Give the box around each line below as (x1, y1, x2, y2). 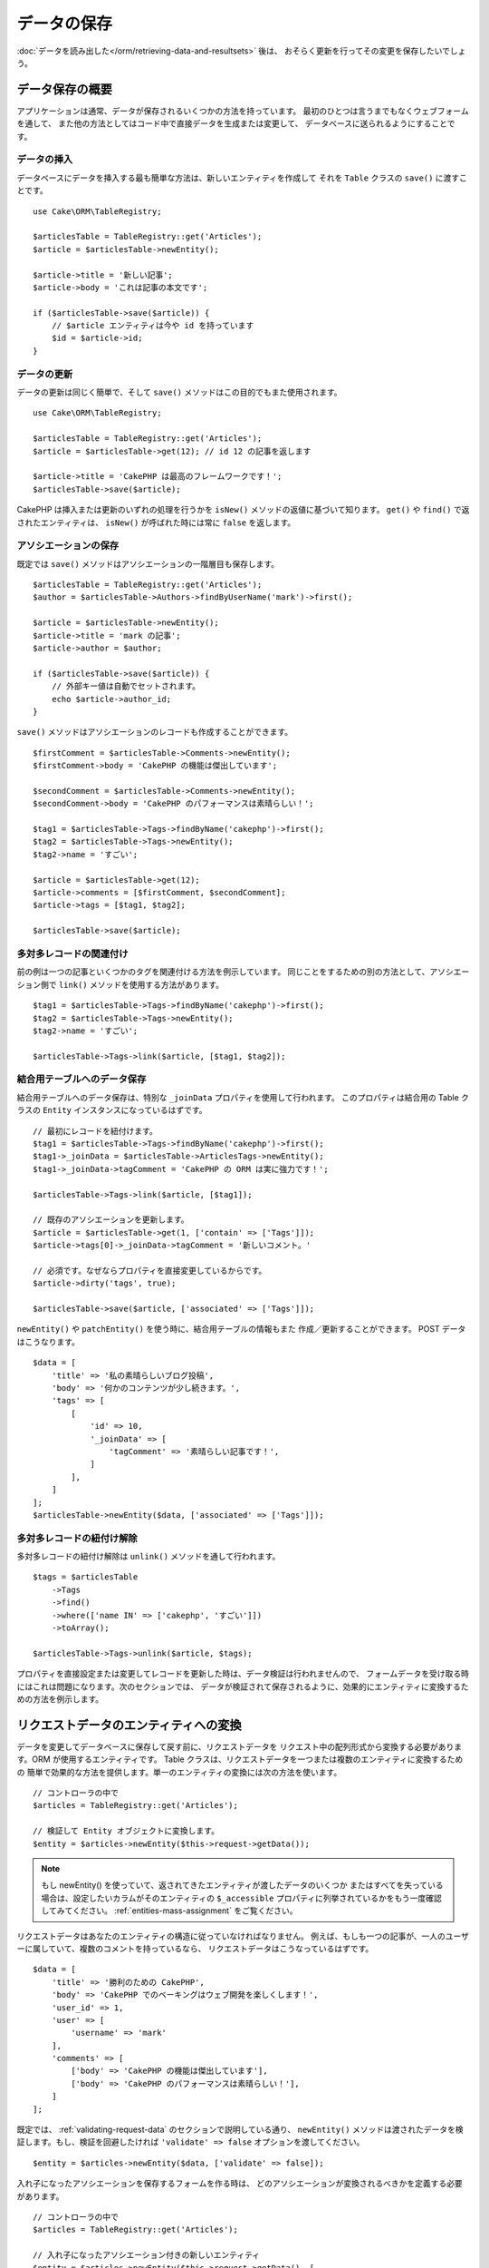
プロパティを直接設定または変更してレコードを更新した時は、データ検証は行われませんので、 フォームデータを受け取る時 (16, 1668, 470, 1679)
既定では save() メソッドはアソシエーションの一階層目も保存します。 (16, 558, 280, 569)
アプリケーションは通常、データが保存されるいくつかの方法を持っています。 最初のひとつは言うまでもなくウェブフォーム (16, 105, 470, 116)
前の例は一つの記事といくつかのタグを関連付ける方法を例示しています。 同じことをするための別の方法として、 (16, 966, 430, 977)
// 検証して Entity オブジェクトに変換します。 (33, 1826, 219, 1836)
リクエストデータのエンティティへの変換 (16, 1717, 242, 1733)
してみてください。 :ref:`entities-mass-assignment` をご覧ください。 (41, 1905, 298, 1916)
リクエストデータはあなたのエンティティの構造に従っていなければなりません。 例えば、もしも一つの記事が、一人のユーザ (16, 1931, 470, 1941)
